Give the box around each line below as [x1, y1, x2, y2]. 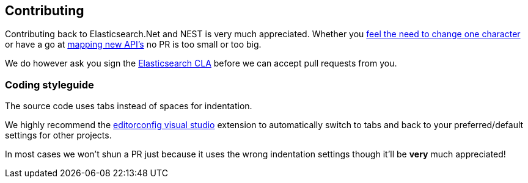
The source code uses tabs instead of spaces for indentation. [5, 101, 252, 112]
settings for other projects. [5, 130, 112, 141]
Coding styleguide [5, 78, 94, 91]
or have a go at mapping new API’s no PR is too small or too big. [5, 39, 262, 50]
